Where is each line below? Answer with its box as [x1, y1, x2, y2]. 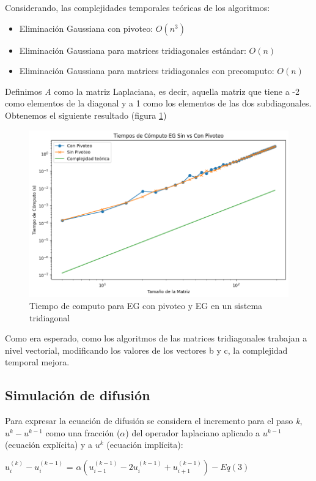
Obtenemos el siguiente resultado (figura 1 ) [5, 108, 167, 121]
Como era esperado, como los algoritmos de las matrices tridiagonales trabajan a [5, 332, 307, 345]
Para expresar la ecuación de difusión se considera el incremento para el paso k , [5, 414, 303, 427]
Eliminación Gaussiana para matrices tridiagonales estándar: [19, 43, 246, 56]
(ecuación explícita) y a [5, 438, 93, 451]
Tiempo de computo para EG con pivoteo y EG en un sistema [29, 299, 263, 311]
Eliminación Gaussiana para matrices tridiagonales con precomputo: [19, 64, 274, 77]
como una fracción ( [45, 426, 120, 439]
